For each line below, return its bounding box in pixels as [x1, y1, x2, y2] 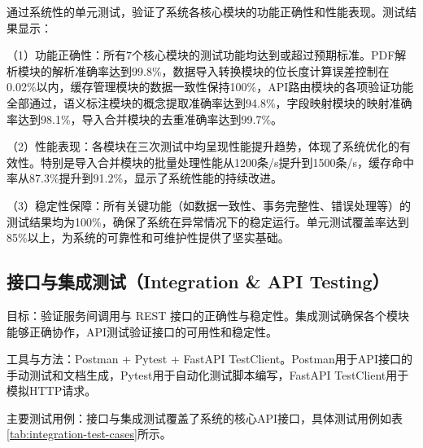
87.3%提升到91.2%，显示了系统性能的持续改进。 [28, 169, 283, 187]
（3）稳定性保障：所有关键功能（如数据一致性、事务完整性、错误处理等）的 [7, 196, 411, 213]
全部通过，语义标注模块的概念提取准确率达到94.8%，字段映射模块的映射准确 [7, 94, 412, 111]
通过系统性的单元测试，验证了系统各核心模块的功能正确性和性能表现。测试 [7, 3, 405, 20]
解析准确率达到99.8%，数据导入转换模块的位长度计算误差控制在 [51, 62, 390, 79]
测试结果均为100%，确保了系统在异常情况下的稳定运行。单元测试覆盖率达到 [7, 213, 409, 230]
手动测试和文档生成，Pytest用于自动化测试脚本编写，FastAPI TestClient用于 [7, 366, 409, 383]
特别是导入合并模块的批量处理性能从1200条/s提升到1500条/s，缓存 [40, 153, 392, 170]
